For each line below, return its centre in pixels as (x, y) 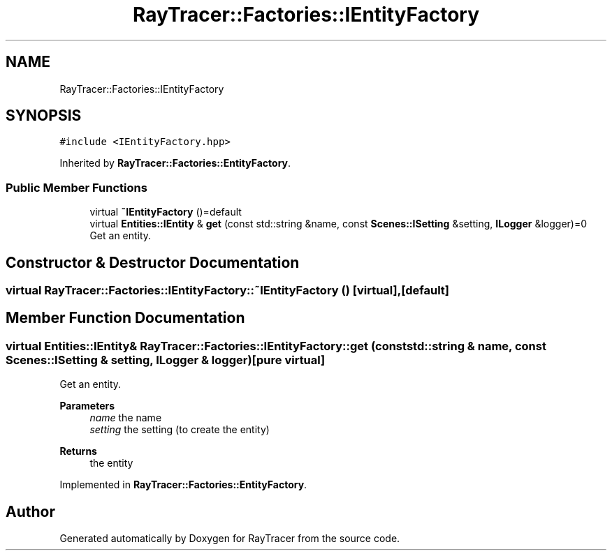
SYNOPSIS (44, 116)
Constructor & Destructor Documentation (153, 262)
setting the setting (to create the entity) (180, 430)
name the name (126, 418)
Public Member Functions (76, 187)
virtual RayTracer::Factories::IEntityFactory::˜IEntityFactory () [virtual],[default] (228, 291)
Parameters (87, 406)
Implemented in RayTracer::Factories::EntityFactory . (183, 485)
